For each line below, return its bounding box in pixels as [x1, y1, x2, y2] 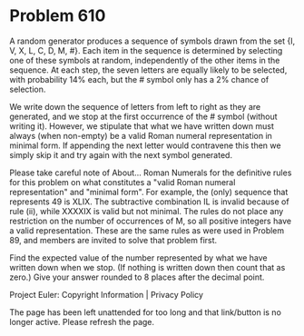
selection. [9, 84, 46, 94]
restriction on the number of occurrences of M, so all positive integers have [9, 215, 292, 226]
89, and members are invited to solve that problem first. [9, 234, 218, 245]
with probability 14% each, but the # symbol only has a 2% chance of [9, 74, 270, 84]
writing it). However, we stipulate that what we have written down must [9, 120, 274, 132]
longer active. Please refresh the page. [9, 316, 155, 327]
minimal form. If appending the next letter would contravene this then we [9, 140, 281, 151]
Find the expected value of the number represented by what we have [9, 252, 268, 263]
